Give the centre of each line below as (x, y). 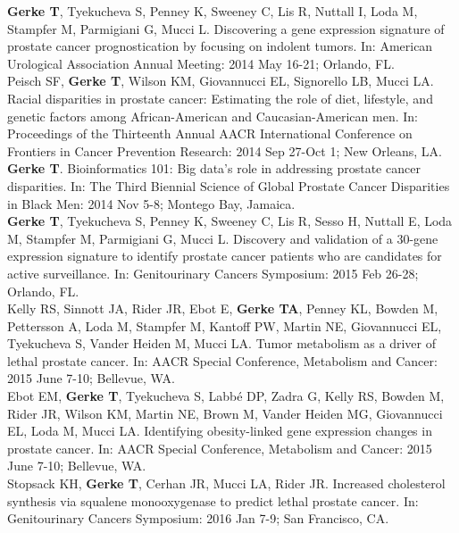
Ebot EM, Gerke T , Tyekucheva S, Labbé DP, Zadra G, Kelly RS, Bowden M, (226, 396)
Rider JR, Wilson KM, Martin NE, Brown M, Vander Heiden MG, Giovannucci (225, 413)
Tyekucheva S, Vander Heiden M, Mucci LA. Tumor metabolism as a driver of (221, 343)
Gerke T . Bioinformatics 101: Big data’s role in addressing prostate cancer (214, 168)
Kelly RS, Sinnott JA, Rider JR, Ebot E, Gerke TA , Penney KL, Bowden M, (223, 308)
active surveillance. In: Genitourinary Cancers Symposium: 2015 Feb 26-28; (213, 273)
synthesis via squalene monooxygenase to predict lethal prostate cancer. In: (213, 500)
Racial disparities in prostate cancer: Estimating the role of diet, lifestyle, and (220, 98)
